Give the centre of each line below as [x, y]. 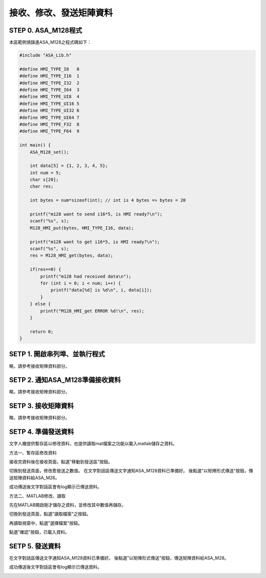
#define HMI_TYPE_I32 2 [50, 83]
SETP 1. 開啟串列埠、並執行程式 [57, 354]
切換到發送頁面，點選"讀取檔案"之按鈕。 [50, 514]
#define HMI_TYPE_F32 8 [50, 124]
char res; [42, 187]
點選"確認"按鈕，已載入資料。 [39, 532]
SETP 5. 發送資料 [35, 546]
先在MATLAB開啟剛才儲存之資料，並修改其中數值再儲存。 [67, 505]
